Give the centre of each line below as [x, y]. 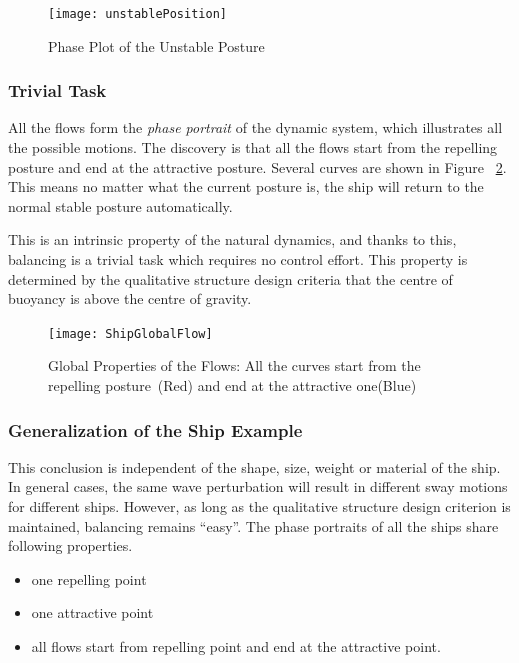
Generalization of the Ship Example [155, 429]
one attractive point [92, 612]
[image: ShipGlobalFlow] [130, 333]
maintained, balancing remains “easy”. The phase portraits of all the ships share [253, 525]
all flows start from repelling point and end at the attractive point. [236, 646]
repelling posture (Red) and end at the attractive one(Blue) [232, 385]
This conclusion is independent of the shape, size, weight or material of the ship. [254, 466]
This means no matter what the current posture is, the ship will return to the [246, 186]
